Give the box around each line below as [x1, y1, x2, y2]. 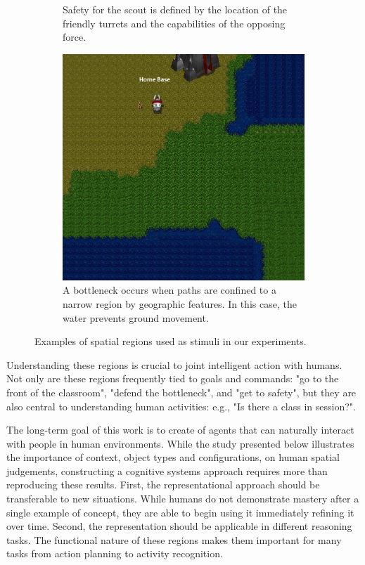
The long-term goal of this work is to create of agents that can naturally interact [6, 422, 354, 437]
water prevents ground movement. [63, 310, 209, 325]
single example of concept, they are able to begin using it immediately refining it [6, 505, 354, 519]
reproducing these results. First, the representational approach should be [6, 477, 320, 492]
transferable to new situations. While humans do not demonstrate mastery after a [6, 491, 359, 506]
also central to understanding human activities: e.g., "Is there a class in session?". [6, 398, 356, 413]
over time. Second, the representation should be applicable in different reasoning [6, 519, 352, 533]
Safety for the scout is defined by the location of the [63, 2, 288, 16]
